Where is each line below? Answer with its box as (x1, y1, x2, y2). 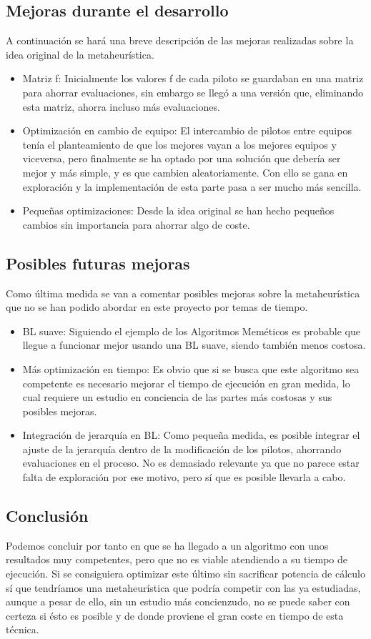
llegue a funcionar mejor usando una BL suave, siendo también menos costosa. (22, 337, 366, 352)
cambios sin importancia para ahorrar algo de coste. (22, 217, 250, 232)
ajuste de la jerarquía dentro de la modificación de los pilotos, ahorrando (22, 441, 342, 456)
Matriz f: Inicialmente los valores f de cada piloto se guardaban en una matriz (22, 71, 364, 86)
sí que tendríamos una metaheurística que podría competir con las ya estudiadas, (6, 580, 361, 595)
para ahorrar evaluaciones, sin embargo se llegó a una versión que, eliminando (22, 84, 363, 99)
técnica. (6, 622, 39, 637)
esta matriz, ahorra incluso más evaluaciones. (22, 99, 220, 114)
